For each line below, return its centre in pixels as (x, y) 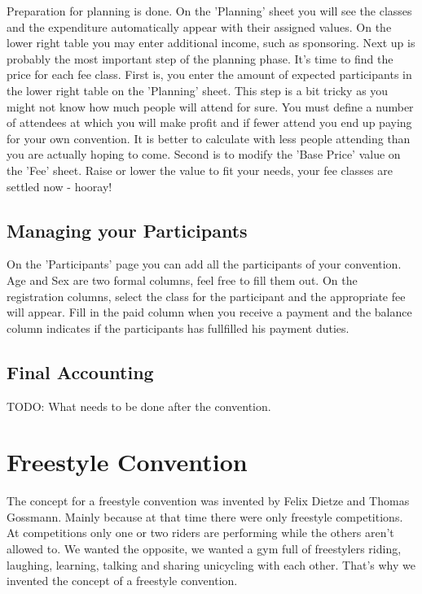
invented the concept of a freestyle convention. (122, 581)
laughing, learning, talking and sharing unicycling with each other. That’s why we (211, 564)
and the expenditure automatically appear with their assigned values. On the (199, 26)
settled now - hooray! (59, 186)
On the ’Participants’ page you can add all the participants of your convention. (204, 264)
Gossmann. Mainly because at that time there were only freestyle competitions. (205, 516)
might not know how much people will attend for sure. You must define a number (210, 106)
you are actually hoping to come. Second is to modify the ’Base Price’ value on (204, 154)
